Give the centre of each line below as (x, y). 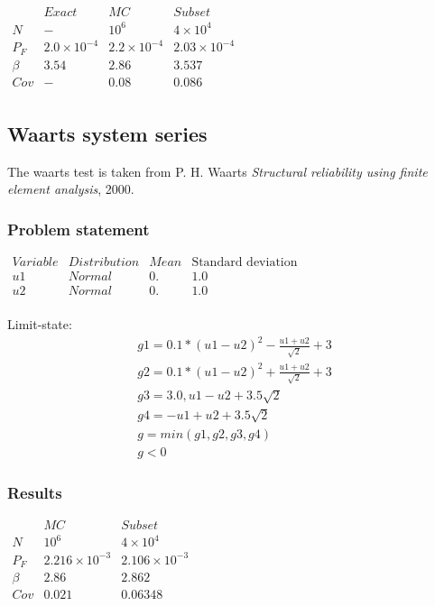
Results (35, 492)
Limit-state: (40, 324)
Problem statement (79, 229)
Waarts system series (107, 134)
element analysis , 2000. (71, 189)
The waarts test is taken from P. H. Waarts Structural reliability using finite (217, 171)
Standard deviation (245, 263)
